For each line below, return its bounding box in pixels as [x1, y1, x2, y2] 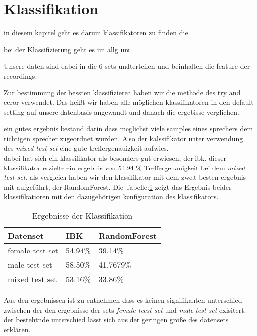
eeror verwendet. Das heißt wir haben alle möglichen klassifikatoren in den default [4, 97, 254, 107]
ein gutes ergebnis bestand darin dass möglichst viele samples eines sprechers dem [4, 123, 253, 134]
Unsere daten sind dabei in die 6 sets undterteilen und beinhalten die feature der [4, 61, 250, 71]
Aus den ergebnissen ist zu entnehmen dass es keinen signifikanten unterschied [4, 295, 242, 305]
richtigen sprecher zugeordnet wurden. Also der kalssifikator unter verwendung [4, 133, 243, 143]
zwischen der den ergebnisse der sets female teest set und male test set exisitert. [4, 304, 246, 315]
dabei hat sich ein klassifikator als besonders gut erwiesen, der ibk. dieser [4, 153, 227, 163]
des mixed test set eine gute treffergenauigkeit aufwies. [4, 143, 169, 153]
